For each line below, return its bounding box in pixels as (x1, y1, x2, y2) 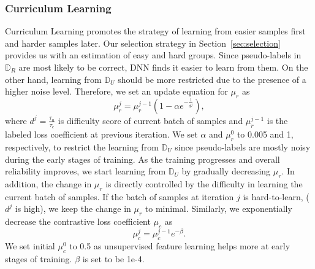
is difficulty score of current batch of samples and (58, 114, 243, 127)
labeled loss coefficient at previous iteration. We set (5, 128, 198, 141)
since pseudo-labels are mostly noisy (175, 141, 311, 154)
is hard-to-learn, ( (243, 190, 309, 203)
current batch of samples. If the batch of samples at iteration (5, 190, 234, 203)
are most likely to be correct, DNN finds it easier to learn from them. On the (18, 61, 308, 73)
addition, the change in (5, 177, 92, 190)
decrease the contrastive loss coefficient (5, 215, 151, 228)
